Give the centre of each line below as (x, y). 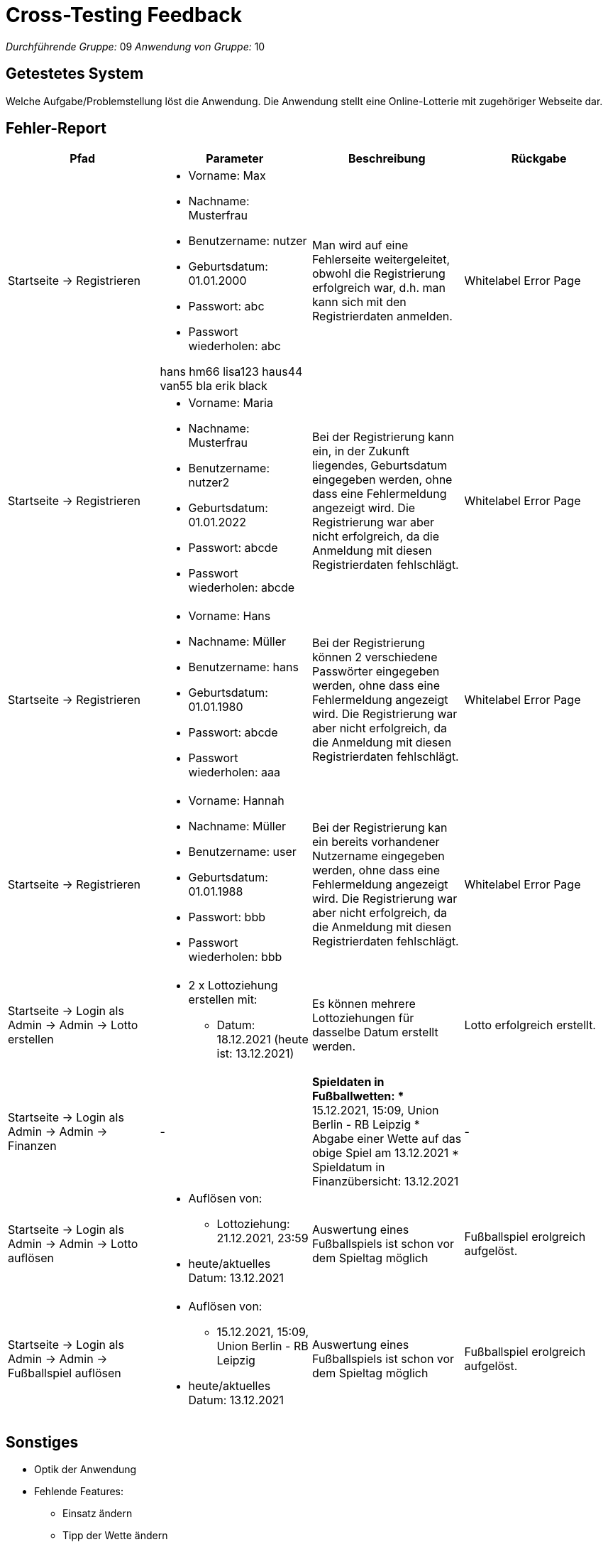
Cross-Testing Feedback (124, 15)
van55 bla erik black (214, 386)
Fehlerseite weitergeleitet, (381, 260)
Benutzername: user (242, 852)
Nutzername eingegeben (378, 856)
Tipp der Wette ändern (115, 1536)
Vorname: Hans (230, 616)
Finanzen (32, 1146)
